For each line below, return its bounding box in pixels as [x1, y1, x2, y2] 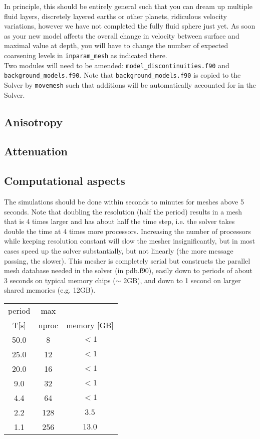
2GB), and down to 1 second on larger [123, 275, 241, 285]
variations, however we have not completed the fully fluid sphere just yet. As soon [4, 21, 255, 31]
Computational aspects [4, 173, 125, 188]
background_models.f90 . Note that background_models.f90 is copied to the [4, 70, 241, 80]
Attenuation [4, 143, 68, 159]
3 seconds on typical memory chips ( [4, 275, 116, 285]
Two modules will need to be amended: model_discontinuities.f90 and [4, 60, 229, 70]
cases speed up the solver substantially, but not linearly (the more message [4, 245, 233, 256]
